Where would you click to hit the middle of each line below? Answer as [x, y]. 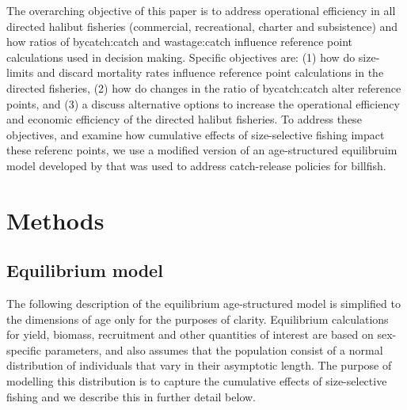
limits [20, 72]
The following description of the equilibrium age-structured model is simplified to [203, 304]
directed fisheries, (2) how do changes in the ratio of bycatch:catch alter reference [204, 87]
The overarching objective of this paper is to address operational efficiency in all [201, 10]
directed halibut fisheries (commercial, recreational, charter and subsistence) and [202, 26]
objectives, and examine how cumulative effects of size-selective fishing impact [196, 134]
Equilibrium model [85, 270]
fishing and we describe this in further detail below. [131, 396]
